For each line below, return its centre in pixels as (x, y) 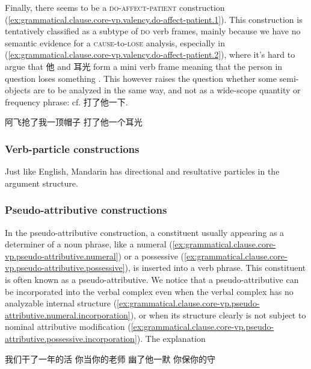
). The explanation (171, 338)
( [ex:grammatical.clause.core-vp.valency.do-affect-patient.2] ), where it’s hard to (150, 54)
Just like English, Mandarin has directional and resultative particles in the (142, 171)
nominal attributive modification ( (68, 327)
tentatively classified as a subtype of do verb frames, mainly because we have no (153, 31)
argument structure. (42, 183)
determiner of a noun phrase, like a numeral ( (89, 244)
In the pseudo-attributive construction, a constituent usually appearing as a (145, 232)
